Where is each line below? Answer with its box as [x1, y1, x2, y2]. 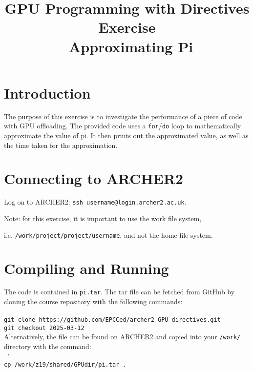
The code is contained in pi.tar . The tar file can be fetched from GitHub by [4, 287, 235, 297]
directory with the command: [4, 341, 91, 351]
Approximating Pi [68, 36, 193, 56]
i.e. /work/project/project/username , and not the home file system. [4, 229, 213, 240]
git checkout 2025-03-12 [4, 324, 84, 331]
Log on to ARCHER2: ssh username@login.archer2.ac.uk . [4, 197, 187, 207]
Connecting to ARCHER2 [4, 168, 184, 188]
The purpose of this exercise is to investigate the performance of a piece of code [4, 111, 242, 121]
